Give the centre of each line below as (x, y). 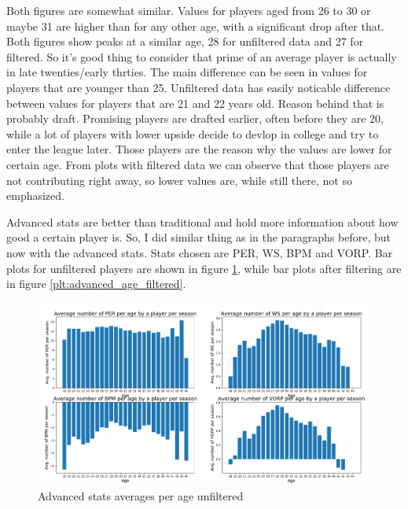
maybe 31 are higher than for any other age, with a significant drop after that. (196, 26)
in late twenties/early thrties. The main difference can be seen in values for (187, 72)
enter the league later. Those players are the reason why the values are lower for (199, 149)
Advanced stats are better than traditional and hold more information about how (202, 221)
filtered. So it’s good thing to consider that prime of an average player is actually (202, 56)
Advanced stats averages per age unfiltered (141, 495)
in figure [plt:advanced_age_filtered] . (96, 284)
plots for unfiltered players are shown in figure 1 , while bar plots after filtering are (204, 268)
